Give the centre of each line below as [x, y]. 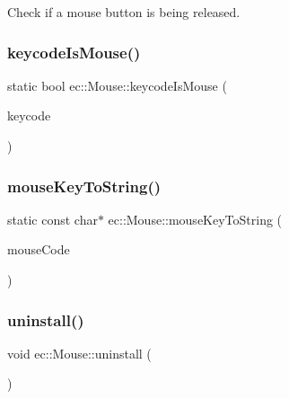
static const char [53, 219]
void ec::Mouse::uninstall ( [79, 353]
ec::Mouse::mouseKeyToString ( [195, 219]
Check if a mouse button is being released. [124, 12]
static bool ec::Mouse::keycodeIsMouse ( [117, 85]
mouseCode [39, 249]
